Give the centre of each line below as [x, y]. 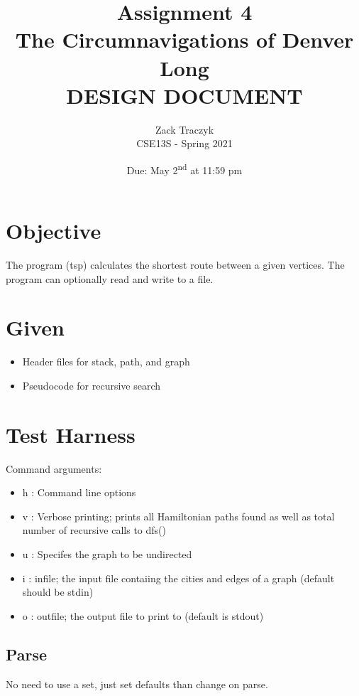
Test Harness [71, 434]
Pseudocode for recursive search [92, 385]
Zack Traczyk [184, 129]
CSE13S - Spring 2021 [184, 143]
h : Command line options [79, 492]
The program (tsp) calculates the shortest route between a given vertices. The [175, 265]
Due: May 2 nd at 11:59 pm [184, 168]
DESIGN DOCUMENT [184, 95]
